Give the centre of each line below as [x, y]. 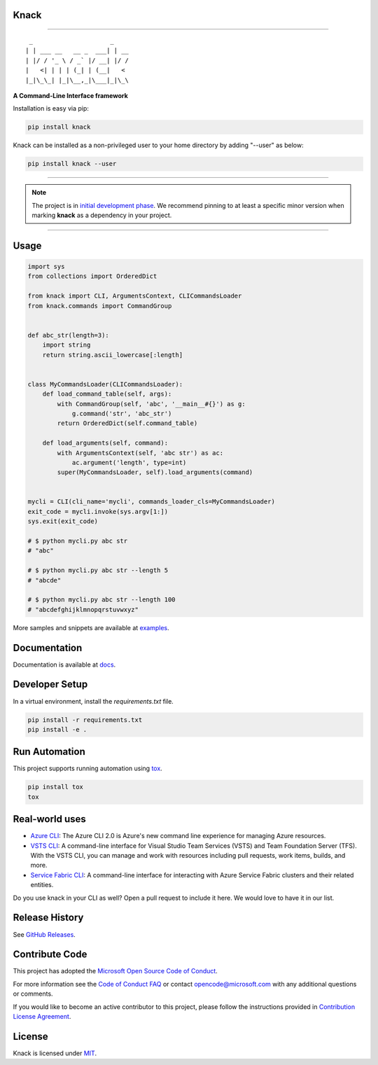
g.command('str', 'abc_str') [122, 413]
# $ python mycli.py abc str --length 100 [101, 600]
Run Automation [49, 752]
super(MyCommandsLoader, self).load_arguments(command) [155, 472]
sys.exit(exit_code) [63, 521]
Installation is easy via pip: [51, 109]
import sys [46, 267]
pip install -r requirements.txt [85, 720]
